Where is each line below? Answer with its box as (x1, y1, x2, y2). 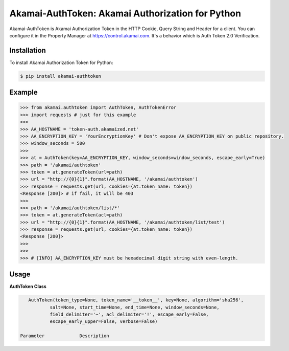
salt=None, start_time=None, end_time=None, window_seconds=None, (50, 304, 220, 310)
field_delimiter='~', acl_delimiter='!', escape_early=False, (50, 311, 209, 317)
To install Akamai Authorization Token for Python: (9, 59, 113, 65)
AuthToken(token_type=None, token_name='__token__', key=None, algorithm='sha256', (28, 297, 244, 303)
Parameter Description (20, 333, 109, 339)
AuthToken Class (9, 283, 47, 290)
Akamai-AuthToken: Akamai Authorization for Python (9, 8, 242, 19)
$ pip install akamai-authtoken (20, 73, 102, 79)
